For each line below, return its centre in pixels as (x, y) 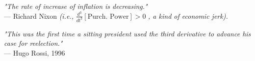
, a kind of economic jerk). (188, 15)
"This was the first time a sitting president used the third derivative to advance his (127, 33)
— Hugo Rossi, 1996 (35, 52)
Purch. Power (108, 16)
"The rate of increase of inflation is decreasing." (76, 6)
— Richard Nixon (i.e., (39, 15)
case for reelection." (33, 43)
